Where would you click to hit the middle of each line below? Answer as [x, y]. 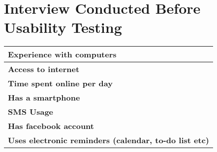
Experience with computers [62, 54]
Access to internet [44, 69]
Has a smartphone [44, 98]
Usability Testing [63, 27]
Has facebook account [51, 126]
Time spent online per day [60, 83]
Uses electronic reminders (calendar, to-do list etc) [108, 140]
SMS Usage [31, 112]
